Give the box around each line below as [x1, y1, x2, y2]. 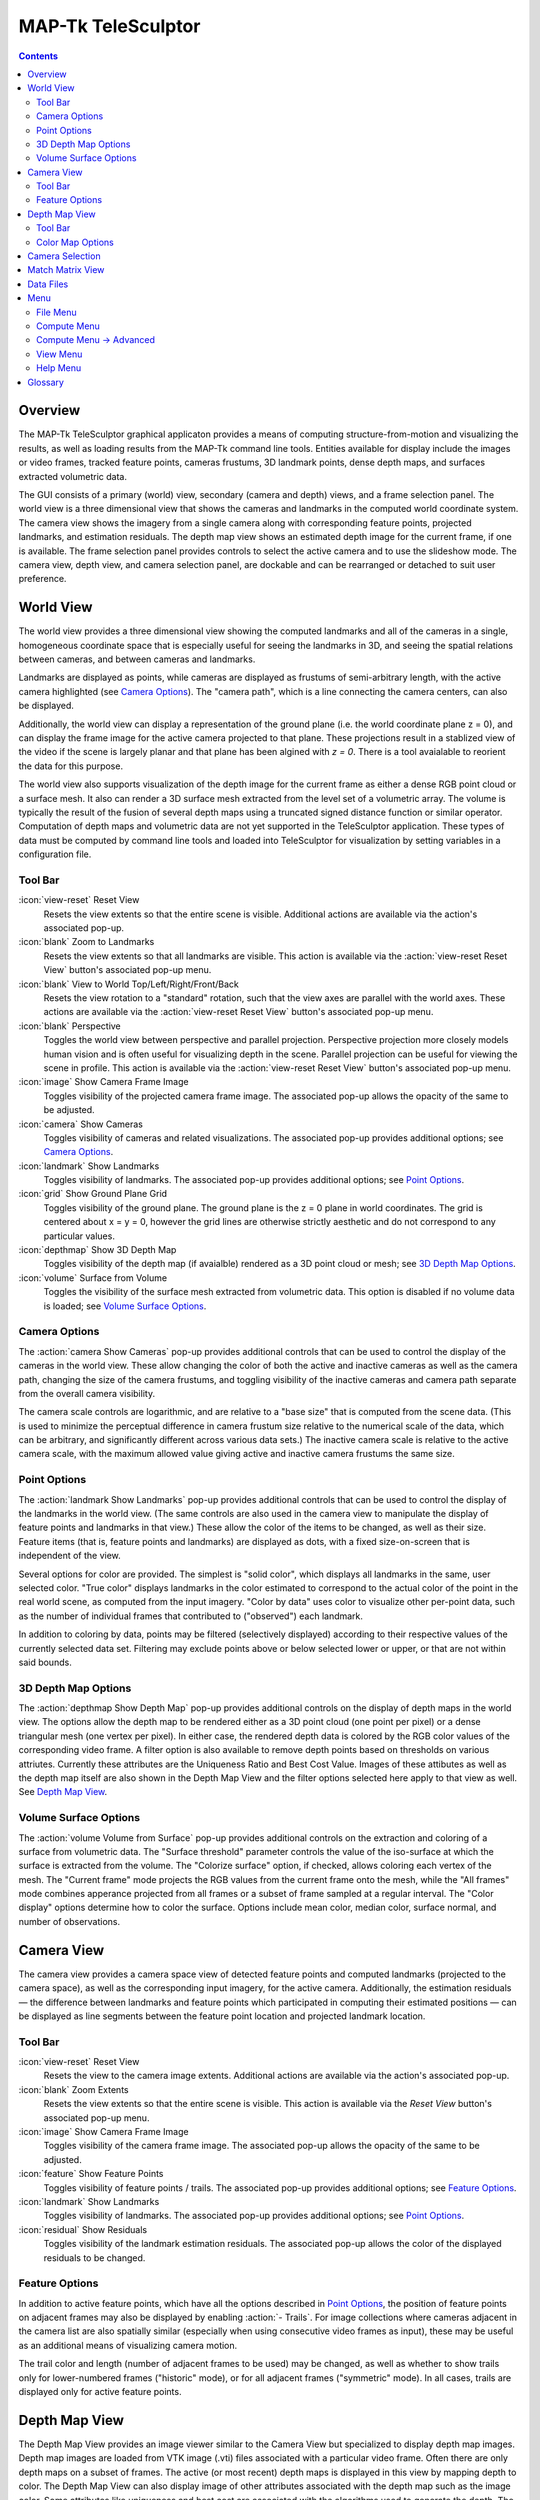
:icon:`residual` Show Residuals [18, 2223, 148, 2235]
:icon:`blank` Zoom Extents [18, 2083, 129, 2095]
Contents [18, 50, 59, 62]
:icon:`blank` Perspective [18, 1020, 122, 1032]
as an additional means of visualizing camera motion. [18, 2339, 238, 2351]
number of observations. [18, 1915, 120, 1927]
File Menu [36, 306, 77, 318]
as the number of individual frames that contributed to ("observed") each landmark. [18, 1610, 364, 1622]
